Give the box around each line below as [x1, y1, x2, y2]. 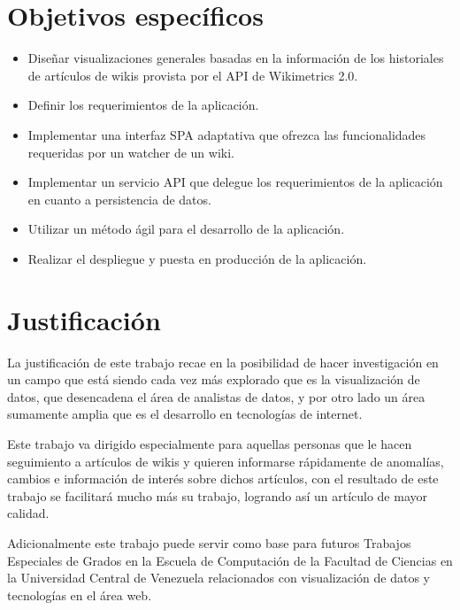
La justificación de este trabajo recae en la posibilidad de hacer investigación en [7, 352, 439, 371]
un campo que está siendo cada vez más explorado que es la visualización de [7, 370, 420, 389]
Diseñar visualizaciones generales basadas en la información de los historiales [27, 49, 444, 67]
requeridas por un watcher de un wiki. [27, 143, 234, 161]
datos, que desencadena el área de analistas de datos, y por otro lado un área [7, 387, 425, 405]
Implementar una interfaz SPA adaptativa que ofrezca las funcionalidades [27, 125, 426, 143]
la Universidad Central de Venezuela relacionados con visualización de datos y [7, 568, 430, 587]
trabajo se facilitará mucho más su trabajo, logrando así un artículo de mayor [7, 486, 428, 505]
